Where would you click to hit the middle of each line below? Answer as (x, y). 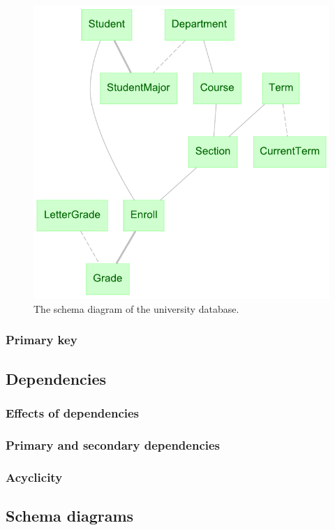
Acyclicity (34, 477)
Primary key (42, 340)
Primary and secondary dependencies (113, 444)
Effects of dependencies (73, 413)
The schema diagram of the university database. (136, 308)
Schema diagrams (70, 516)
